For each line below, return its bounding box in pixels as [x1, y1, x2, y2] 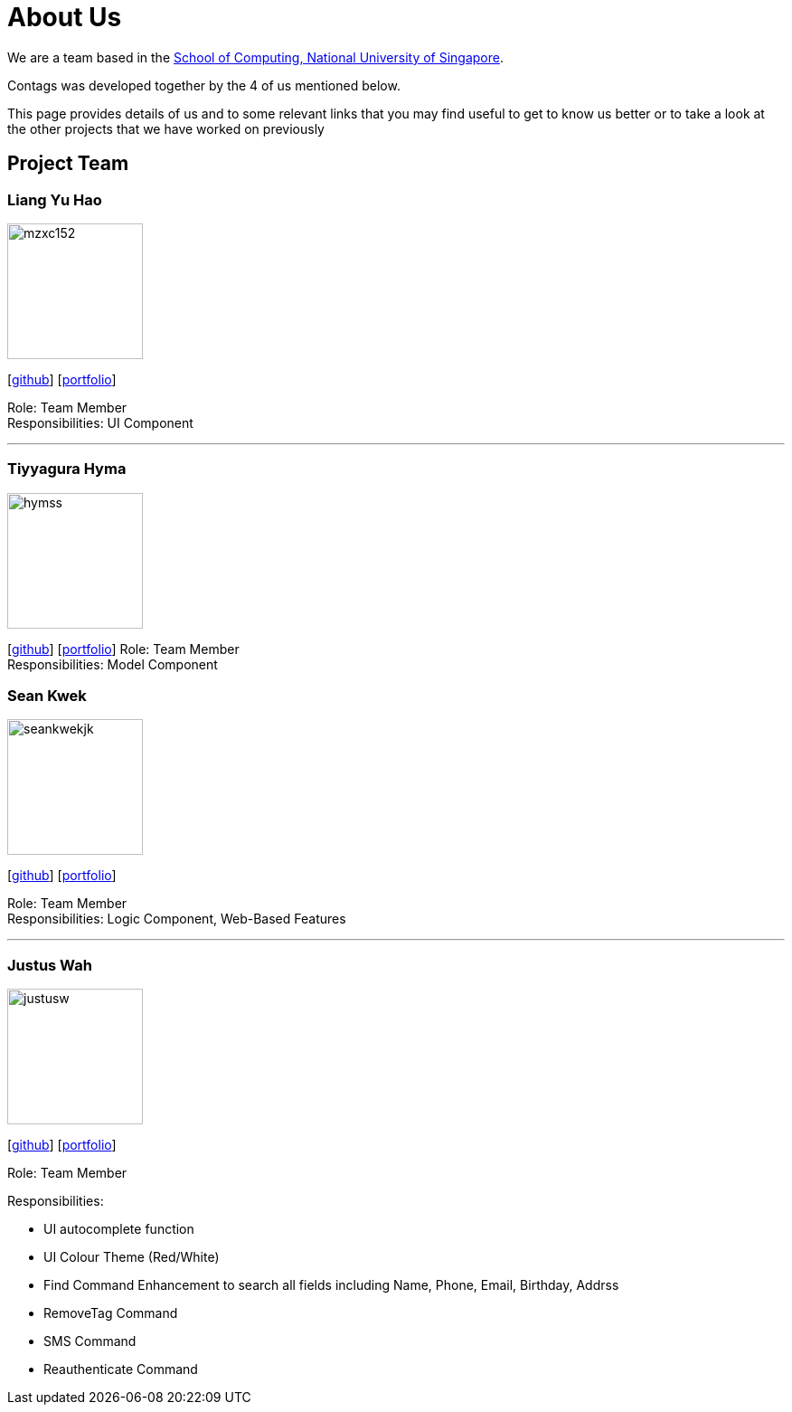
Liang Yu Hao [7, 190, 102, 209]
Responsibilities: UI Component [7, 414, 193, 431]
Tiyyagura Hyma [7, 460, 127, 479]
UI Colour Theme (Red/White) [43, 1249, 220, 1265]
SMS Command [43, 1333, 137, 1350]
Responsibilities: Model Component [7, 656, 218, 672]
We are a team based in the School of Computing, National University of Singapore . [7, 49, 504, 65]
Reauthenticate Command [43, 1361, 198, 1378]
